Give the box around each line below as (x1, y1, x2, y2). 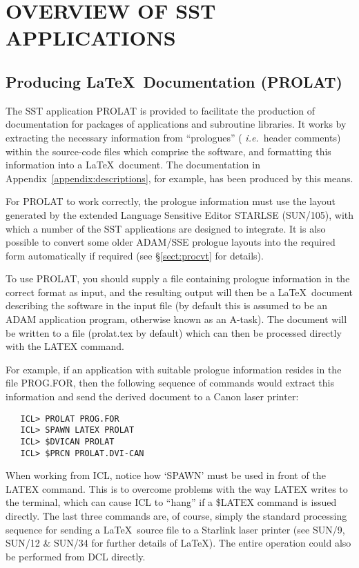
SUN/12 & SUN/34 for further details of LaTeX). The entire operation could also (6, 536, 351, 550)
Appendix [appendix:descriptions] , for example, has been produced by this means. (6, 170, 353, 185)
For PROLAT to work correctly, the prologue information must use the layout (6, 194, 336, 208)
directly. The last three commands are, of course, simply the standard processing (6, 509, 347, 523)
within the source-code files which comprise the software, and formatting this (6, 144, 331, 158)
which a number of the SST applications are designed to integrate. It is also (6, 221, 326, 235)
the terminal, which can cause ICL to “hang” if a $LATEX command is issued (6, 495, 337, 509)
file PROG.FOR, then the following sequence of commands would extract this (6, 375, 334, 390)
